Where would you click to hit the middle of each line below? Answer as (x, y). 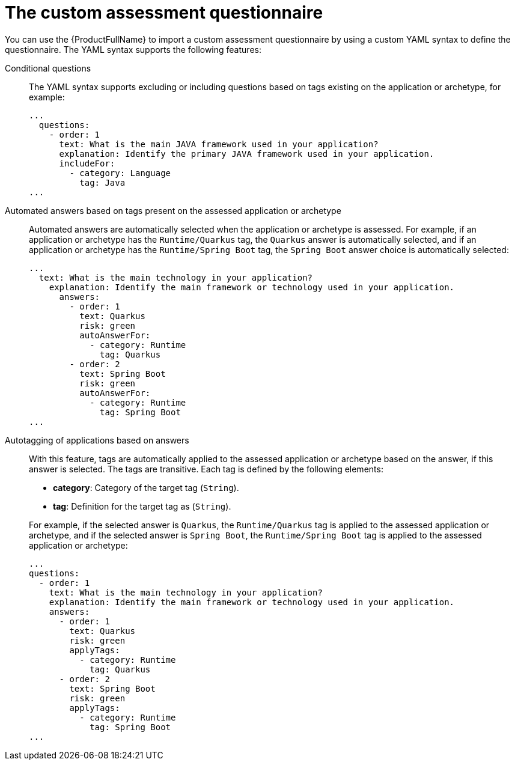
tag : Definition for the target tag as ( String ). (142, 506)
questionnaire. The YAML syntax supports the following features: (133, 49)
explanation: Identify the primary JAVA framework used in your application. (247, 154)
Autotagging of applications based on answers (97, 440)
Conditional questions (48, 68)
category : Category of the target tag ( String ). (146, 487)
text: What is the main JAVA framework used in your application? (219, 144)
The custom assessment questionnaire (164, 13)
